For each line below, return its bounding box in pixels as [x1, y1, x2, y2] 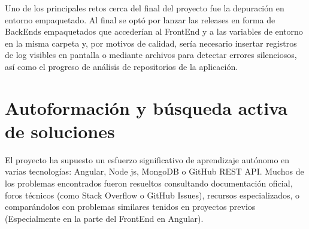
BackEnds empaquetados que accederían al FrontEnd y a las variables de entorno [5, 25, 303, 38]
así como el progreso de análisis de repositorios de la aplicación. [5, 60, 238, 72]
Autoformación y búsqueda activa [5, 95, 287, 120]
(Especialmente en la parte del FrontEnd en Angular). [5, 212, 204, 224]
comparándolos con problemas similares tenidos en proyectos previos [5, 200, 256, 213]
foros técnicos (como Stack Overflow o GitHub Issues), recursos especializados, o [5, 188, 300, 201]
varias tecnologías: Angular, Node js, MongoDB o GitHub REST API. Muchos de [5, 165, 304, 178]
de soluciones [5, 118, 115, 143]
